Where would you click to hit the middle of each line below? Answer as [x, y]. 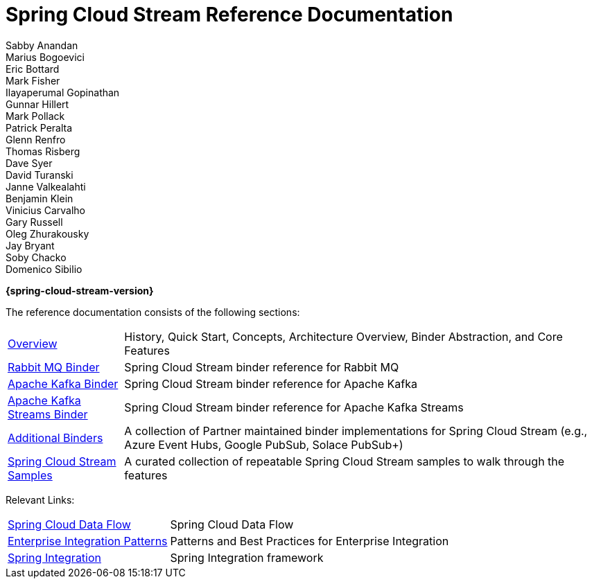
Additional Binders [55, 437]
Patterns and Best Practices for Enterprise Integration [310, 541]
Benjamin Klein [40, 198]
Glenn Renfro [36, 139]
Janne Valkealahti [46, 186]
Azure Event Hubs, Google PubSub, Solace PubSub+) [264, 444]
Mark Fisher [33, 80]
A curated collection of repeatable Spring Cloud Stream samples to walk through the [345, 461]
